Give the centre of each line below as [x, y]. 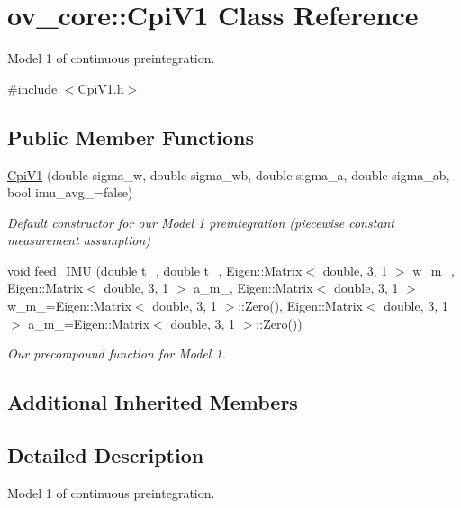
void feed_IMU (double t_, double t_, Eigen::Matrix [155, 270]
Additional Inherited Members [153, 402]
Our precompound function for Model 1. [117, 354]
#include [32, 88]
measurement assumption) [79, 240]
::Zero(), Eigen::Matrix [300, 306]
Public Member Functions [131, 136]
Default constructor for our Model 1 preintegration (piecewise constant [201, 222]
